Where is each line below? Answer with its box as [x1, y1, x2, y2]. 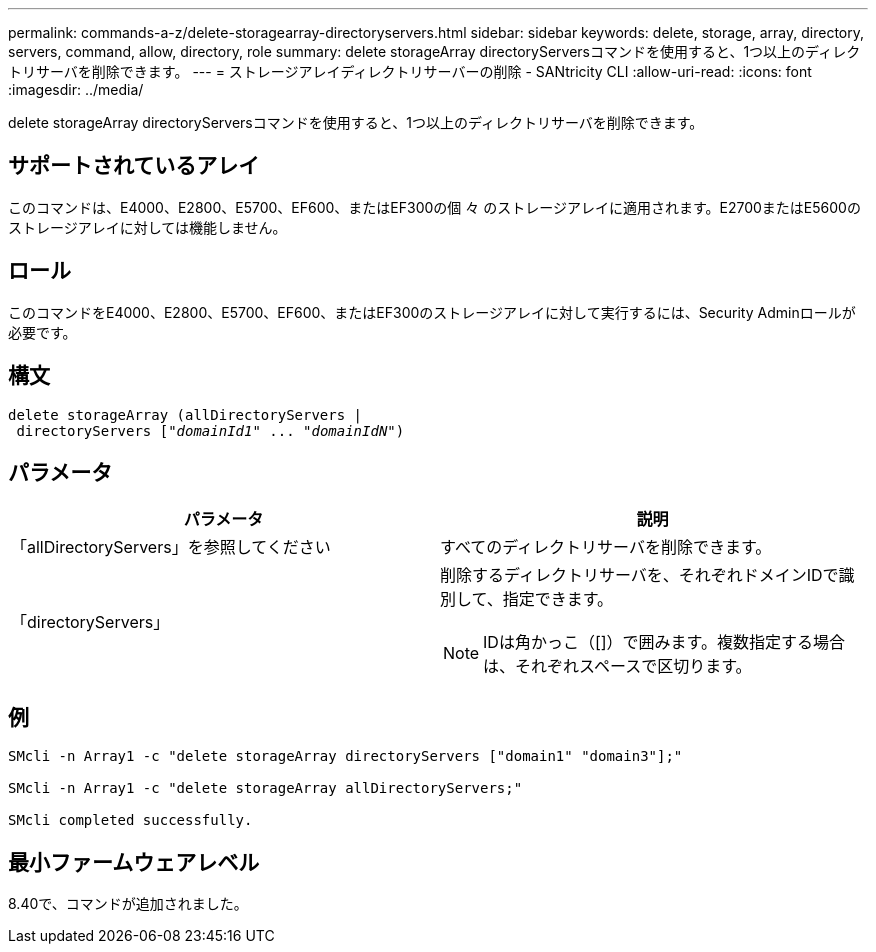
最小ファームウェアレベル [8, 849, 260, 875]
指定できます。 [502, 589, 614, 610]
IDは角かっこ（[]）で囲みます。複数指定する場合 [483, 632, 845, 653]
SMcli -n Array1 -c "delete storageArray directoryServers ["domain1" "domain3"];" [8, 748, 683, 765]
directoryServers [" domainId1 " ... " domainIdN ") [16, 422, 405, 439]
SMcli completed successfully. [8, 812, 253, 829]
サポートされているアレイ [8, 153, 260, 179]
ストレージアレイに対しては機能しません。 [8, 218, 287, 236]
